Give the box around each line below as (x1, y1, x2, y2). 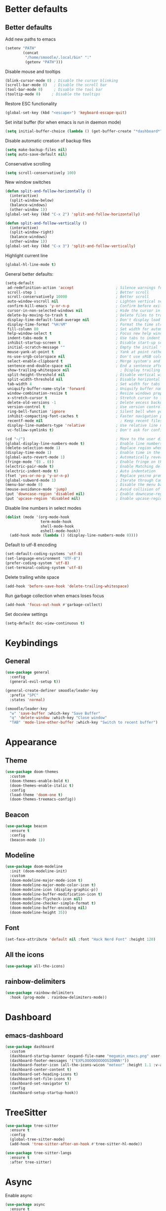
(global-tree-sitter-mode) (9, 1137, 65, 1142)
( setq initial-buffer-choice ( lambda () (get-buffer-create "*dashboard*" (5, 128, 163, 134)
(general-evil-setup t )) (9, 679, 61, 685)
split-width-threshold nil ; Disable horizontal (7, 377, 161, 382)
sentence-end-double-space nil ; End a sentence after (7, 363, 165, 368)
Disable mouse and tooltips (5, 68, 61, 75)
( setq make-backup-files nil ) (5, 147, 68, 152)
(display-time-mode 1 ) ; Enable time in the (5, 450, 161, 455)
